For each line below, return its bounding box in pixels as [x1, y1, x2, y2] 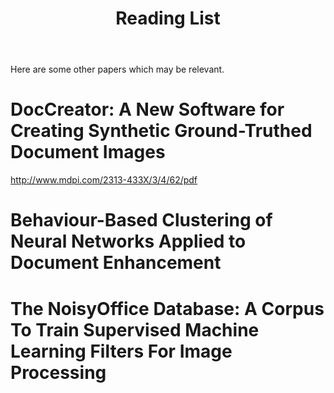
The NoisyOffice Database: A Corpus [10, 297, 325, 320]
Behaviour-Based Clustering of [10, 209, 273, 232]
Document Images [10, 141, 166, 164]
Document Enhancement [10, 252, 222, 274]
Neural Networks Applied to [10, 230, 247, 253]
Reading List [115, 7, 221, 30]
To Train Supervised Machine [10, 318, 260, 341]
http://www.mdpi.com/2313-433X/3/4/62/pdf [10, 174, 198, 186]
